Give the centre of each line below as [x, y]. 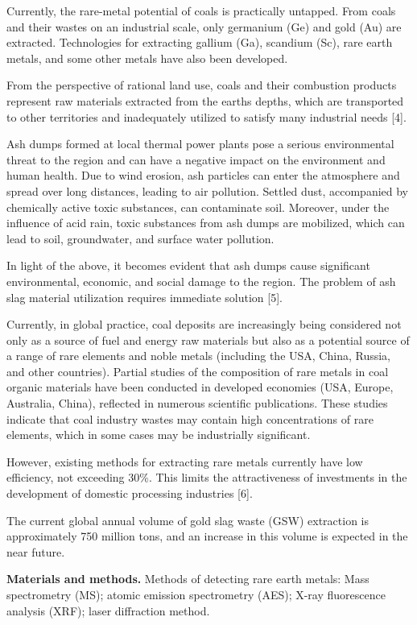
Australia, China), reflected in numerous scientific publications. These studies [197, 403]
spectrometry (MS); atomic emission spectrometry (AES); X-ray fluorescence [196, 594]
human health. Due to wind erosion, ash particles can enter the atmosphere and [203, 175]
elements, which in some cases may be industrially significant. [159, 435]
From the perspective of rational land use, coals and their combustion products [202, 85]
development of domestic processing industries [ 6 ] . [130, 493]
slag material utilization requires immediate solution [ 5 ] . [145, 297]
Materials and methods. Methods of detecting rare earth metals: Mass [188, 579]
